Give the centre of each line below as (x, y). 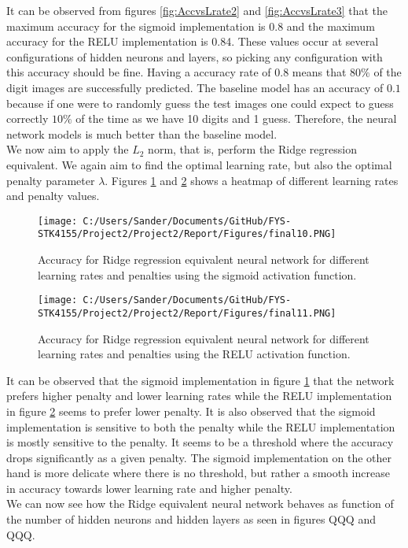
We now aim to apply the (68, 149)
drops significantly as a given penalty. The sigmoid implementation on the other (199, 457)
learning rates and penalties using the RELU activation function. (194, 354)
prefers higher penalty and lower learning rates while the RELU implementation (199, 396)
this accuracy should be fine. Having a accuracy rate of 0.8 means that (176, 72)
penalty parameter (51, 180)
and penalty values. (53, 196)
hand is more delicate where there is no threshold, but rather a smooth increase (198, 473)
